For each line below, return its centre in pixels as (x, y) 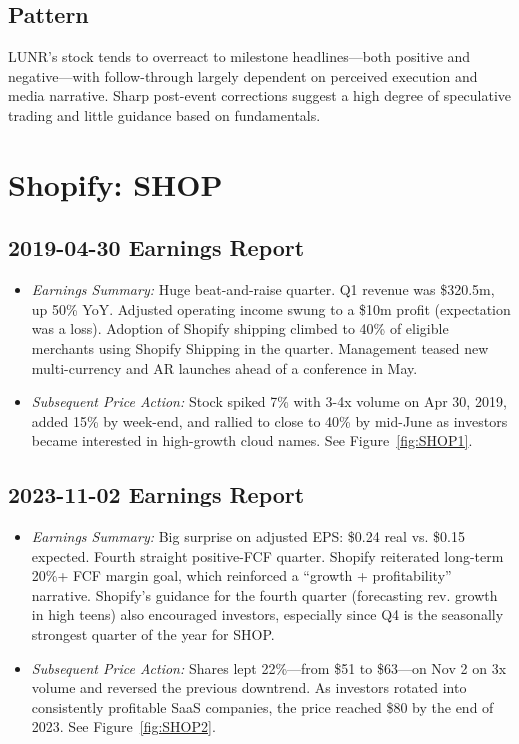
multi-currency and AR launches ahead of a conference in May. (224, 367)
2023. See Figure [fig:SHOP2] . (123, 726)
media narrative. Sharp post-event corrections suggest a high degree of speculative (260, 95)
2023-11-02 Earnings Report (156, 494)
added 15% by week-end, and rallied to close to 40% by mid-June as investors (269, 420)
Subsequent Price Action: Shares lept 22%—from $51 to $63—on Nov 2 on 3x (269, 667)
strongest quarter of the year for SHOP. (153, 634)
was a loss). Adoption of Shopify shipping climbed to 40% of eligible (240, 328)
